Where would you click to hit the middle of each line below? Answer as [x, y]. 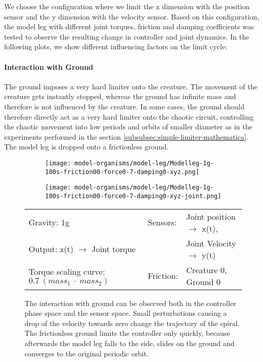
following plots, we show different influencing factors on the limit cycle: [116, 46]
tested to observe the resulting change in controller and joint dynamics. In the [127, 36]
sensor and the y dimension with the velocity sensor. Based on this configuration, [132, 16]
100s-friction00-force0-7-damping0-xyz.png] [122, 172]
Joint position [211, 216]
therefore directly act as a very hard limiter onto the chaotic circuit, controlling [129, 116]
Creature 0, [207, 270]
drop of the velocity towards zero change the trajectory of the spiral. [132, 323]
